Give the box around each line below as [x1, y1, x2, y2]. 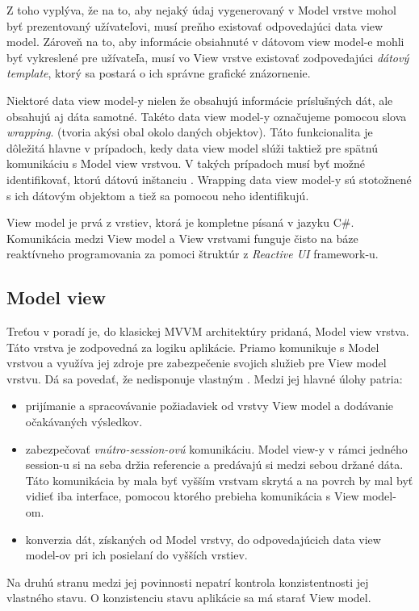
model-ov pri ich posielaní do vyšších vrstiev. [25, 546, 248, 563]
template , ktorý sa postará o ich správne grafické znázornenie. [6, 65, 311, 82]
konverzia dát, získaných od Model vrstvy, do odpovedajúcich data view [25, 530, 381, 547]
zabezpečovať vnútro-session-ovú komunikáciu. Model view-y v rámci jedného [25, 440, 408, 457]
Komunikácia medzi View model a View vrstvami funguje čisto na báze [6, 229, 358, 246]
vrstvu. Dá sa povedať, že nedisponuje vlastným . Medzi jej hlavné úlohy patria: [6, 370, 403, 387]
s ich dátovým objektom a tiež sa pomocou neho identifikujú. [6, 186, 309, 203]
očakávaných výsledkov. [25, 413, 143, 430]
